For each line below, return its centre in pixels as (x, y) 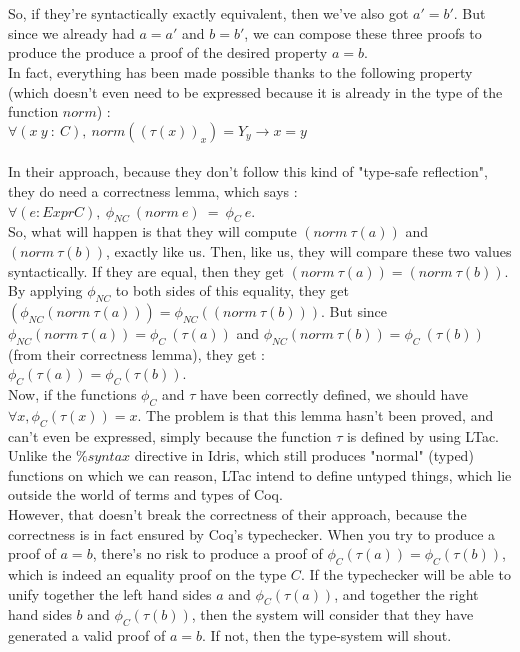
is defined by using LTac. (422, 435)
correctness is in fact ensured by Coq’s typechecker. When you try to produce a (252, 533)
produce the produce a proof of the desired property (168, 52)
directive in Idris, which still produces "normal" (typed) (304, 455)
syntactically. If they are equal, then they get (146, 270)
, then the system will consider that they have (332, 614)
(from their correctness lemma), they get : (136, 353)
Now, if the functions (72, 394)
